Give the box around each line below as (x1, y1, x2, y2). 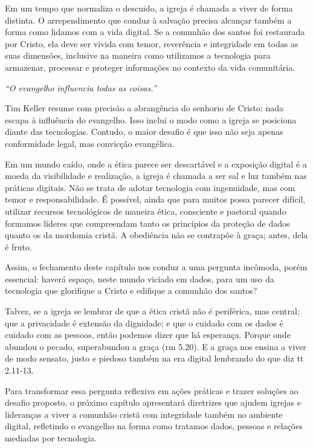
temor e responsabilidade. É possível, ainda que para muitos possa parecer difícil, (5, 193, 306, 206)
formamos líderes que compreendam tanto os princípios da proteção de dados (5, 216, 290, 229)
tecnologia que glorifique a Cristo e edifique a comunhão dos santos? (5, 284, 257, 297)
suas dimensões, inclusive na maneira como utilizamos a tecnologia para (5, 49, 271, 62)
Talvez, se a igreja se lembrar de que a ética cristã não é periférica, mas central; (5, 305, 300, 317)
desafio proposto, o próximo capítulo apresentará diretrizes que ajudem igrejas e (5, 396, 301, 409)
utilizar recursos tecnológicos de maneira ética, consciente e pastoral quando (5, 204, 286, 217)
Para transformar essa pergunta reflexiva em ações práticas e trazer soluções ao (5, 384, 298, 397)
